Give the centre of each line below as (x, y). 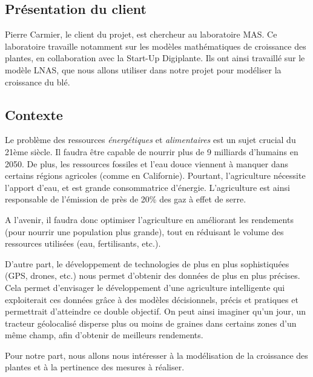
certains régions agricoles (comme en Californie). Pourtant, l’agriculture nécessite (155, 175)
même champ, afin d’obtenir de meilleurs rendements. (104, 335)
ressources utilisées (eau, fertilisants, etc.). (83, 243)
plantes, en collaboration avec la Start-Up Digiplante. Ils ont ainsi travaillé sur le (155, 58)
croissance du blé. (38, 82)
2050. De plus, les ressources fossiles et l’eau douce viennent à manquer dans (147, 163)
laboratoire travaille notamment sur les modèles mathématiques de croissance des (156, 46)
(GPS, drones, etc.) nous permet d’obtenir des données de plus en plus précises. (153, 275)
